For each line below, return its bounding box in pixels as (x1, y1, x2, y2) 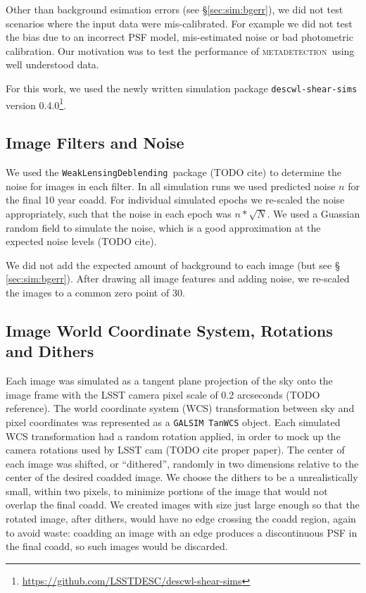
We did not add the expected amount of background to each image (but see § (6, 257, 340, 272)
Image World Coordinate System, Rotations (6, 319, 333, 341)
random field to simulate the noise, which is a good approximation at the (6, 220, 321, 235)
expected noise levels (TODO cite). (6, 234, 157, 249)
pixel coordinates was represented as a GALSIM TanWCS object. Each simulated (6, 414, 341, 429)
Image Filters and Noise (6, 132, 184, 154)
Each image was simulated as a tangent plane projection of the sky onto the (6, 373, 333, 388)
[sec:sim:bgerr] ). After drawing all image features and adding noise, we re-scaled (6, 271, 350, 286)
